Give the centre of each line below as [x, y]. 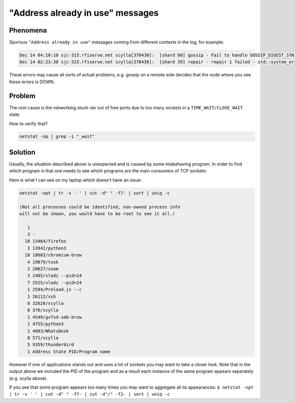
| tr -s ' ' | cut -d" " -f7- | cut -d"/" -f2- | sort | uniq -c [89, 394]
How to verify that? [28, 124]
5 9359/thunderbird [51, 345]
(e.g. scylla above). [28, 378]
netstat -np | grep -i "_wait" [57, 136]
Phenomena [28, 30]
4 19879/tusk [43, 262]
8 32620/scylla [45, 303]
